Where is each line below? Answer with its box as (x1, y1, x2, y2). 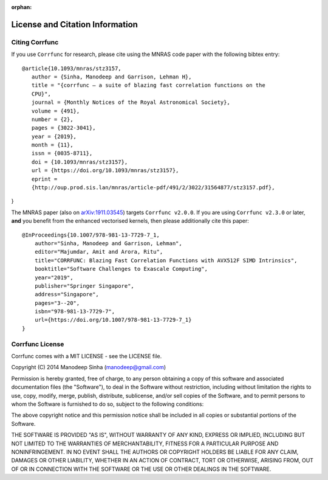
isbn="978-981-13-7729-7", (34, 308, 115, 315)
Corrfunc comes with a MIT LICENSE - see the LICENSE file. (11, 353, 162, 360)
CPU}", (31, 90, 51, 97)
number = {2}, (31, 116, 73, 123)
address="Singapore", (34, 291, 100, 298)
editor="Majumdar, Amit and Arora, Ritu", (34, 248, 163, 256)
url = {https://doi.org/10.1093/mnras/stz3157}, (31, 167, 179, 174)
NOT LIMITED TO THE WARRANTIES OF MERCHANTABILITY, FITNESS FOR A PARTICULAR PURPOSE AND (11, 440, 279, 447)
